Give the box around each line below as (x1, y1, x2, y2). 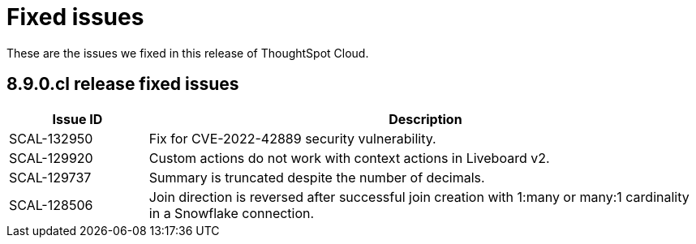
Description (389, 110, 462, 127)
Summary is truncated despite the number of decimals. (148, 169, 485, 186)
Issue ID (52, 110, 103, 127)
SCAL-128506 (9, 196, 93, 213)
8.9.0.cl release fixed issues (6, 74, 239, 95)
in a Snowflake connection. (148, 204, 315, 221)
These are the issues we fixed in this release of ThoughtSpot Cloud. (6, 45, 369, 60)
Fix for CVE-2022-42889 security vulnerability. (148, 130, 436, 147)
